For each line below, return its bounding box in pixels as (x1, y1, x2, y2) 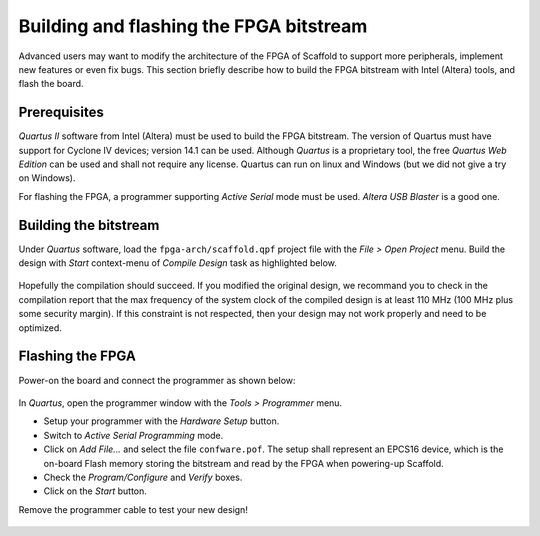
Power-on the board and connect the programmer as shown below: (18, 374, 296, 386)
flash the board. (18, 78, 84, 90)
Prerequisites (18, 104, 104, 121)
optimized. (18, 321, 62, 334)
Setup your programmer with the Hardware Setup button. (43, 415, 280, 427)
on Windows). (18, 172, 76, 184)
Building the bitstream (18, 216, 160, 234)
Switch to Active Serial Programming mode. (43, 429, 224, 441)
